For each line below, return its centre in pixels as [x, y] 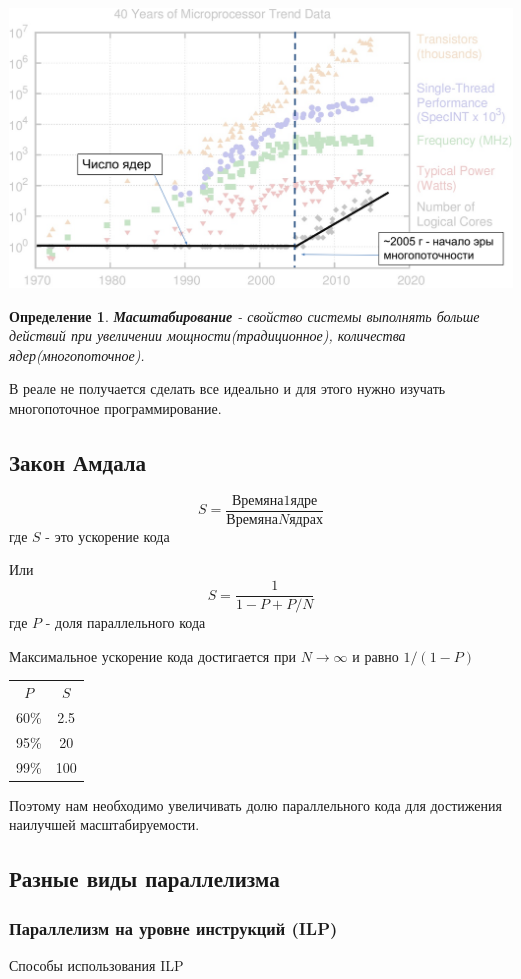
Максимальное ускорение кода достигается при [152, 655]
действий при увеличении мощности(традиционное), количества [207, 335]
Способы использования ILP [96, 964]
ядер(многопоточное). [77, 354]
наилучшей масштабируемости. [104, 824]
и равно [375, 655]
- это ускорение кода [107, 535]
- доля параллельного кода [125, 622]
